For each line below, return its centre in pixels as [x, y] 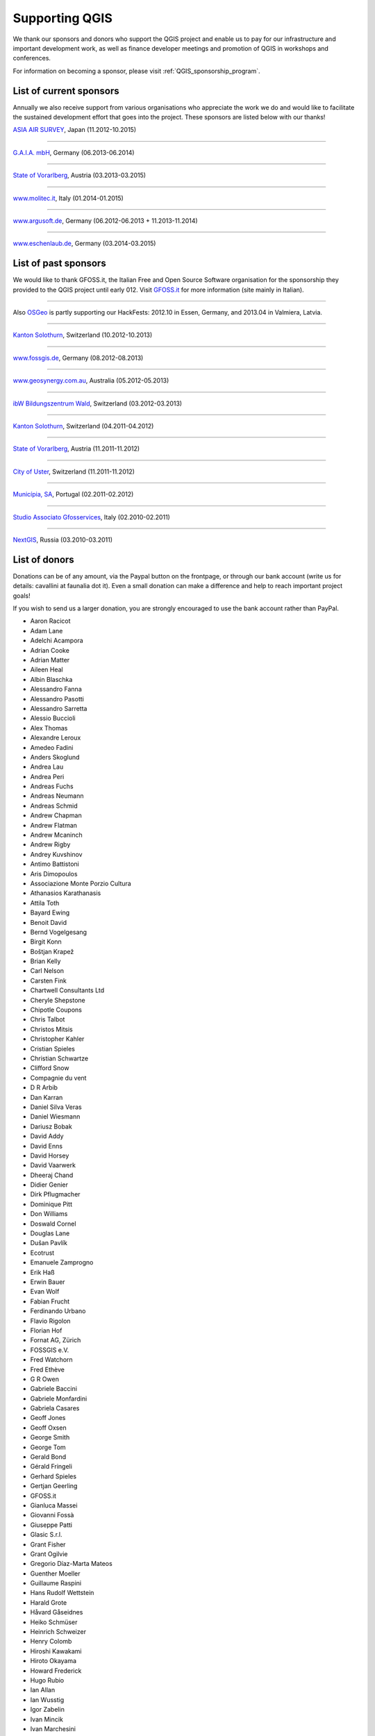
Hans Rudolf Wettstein [62, 1593]
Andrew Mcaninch [56, 835]
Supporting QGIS [62, 18]
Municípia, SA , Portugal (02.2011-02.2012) [73, 494]
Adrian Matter [50, 660]
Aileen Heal [47, 669]
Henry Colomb [51, 1642]
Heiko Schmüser [54, 1622]
